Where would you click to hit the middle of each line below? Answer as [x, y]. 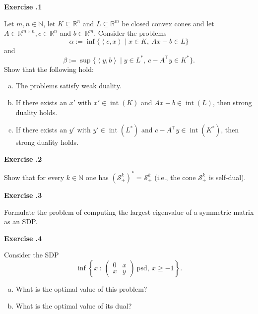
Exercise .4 [23, 238]
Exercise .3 [23, 195]
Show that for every [34, 177]
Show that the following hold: [49, 69]
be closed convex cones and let [168, 23]
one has [97, 177]
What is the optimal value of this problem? [81, 288]
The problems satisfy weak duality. [68, 86]
